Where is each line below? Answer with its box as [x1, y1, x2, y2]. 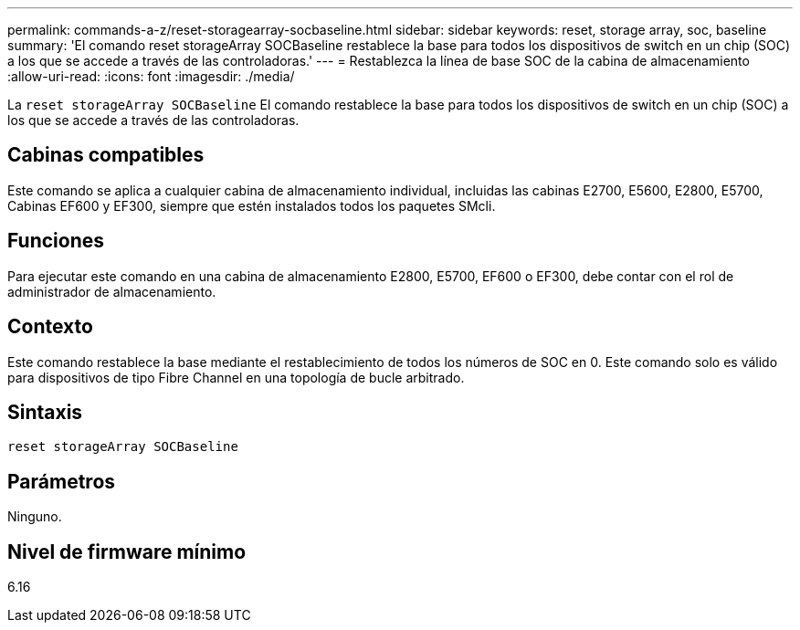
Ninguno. [7, 509, 62, 525]
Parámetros [7, 469, 116, 493]
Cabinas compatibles [7, 143, 205, 167]
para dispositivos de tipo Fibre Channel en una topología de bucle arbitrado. [7, 369, 465, 385]
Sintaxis [7, 400, 83, 424]
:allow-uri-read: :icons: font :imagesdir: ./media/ [7, 68, 295, 84]
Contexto [7, 315, 93, 339]
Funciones [7, 229, 105, 253]
